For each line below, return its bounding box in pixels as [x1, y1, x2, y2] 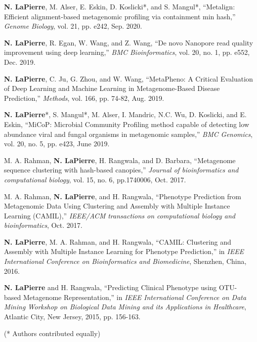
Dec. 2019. [4, 56, 36, 67]
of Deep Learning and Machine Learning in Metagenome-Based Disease [4, 83, 220, 93]
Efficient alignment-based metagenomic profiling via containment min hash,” [4, 11, 236, 21]
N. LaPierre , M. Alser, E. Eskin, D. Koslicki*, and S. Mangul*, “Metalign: [4, 1, 235, 11]
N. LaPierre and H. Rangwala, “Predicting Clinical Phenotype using [4, 282, 217, 293]
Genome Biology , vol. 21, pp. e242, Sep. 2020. [4, 21, 142, 31]
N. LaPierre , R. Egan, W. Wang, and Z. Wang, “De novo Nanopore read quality [4, 37, 253, 47]
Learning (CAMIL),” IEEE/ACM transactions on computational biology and [4, 210, 236, 220]
